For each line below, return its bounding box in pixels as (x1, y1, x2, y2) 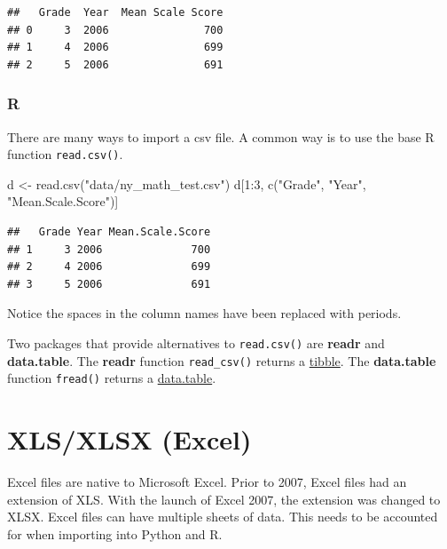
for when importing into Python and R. (7, 524, 223, 543)
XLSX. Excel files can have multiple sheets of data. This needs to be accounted (7, 507, 438, 526)
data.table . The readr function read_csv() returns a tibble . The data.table (7, 351, 436, 370)
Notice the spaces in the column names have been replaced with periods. (7, 304, 402, 322)
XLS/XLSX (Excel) (7, 421, 252, 457)
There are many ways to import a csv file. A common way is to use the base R (7, 127, 435, 146)
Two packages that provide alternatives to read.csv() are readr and (7, 334, 385, 352)
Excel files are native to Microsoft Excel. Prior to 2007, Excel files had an (7, 473, 407, 491)
